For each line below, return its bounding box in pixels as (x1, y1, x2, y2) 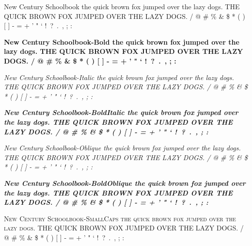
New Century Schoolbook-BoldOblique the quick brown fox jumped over (4, 178, 246, 188)
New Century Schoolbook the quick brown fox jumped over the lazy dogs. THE (4, 1, 240, 11)
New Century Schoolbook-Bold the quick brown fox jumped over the (4, 36, 239, 47)
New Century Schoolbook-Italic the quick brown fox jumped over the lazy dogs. (4, 72, 234, 82)
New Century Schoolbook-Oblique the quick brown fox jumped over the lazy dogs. (4, 143, 241, 153)
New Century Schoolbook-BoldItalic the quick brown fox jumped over (4, 107, 238, 117)
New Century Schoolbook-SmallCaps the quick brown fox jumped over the (4, 213, 236, 223)
